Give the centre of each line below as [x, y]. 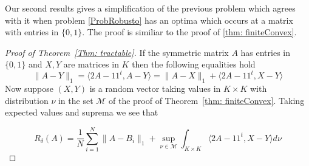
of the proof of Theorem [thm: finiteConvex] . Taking [207, 100]
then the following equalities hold [194, 64]
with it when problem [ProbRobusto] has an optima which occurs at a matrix [149, 20]
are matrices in [91, 64]
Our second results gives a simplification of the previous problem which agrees [150, 8]
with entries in [32, 32]
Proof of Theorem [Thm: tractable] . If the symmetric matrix [117, 52]
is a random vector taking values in [155, 88]
